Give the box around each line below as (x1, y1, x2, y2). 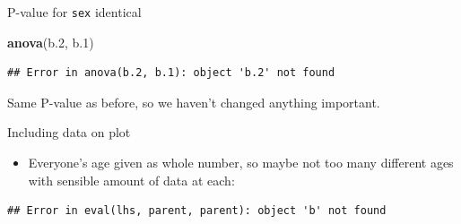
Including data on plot (7, 123, 131, 142)
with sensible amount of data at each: (28, 170, 235, 189)
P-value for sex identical (7, 3, 142, 21)
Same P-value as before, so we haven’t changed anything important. (7, 92, 380, 111)
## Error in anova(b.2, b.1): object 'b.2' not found (7, 66, 335, 80)
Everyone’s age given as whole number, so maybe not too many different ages (28, 153, 454, 172)
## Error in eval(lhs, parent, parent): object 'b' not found (7, 204, 387, 218)
